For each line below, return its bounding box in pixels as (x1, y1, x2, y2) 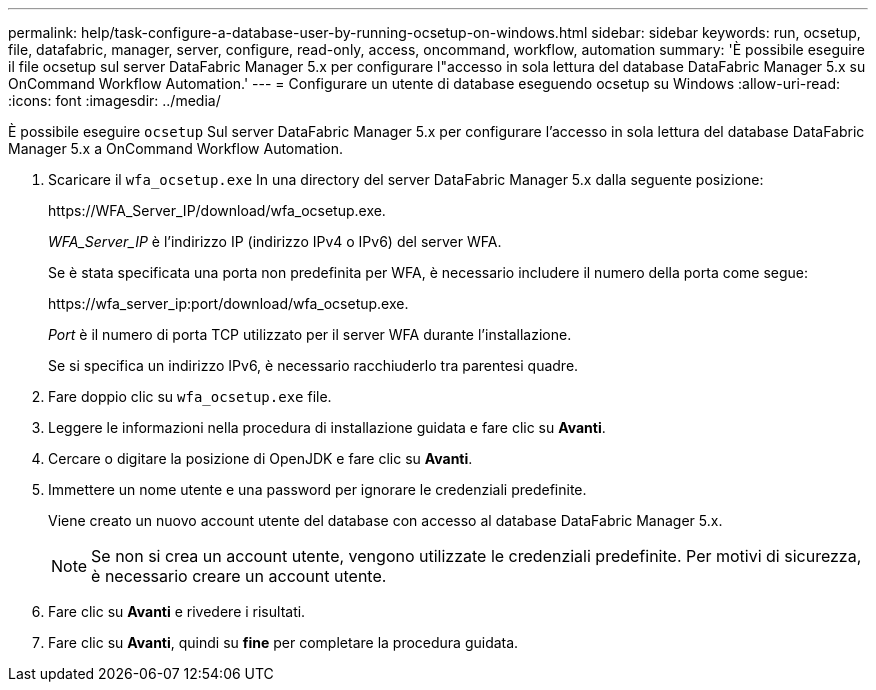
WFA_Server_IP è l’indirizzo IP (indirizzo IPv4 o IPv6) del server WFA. (48, 233, 502, 250)
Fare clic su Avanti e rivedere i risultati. (48, 603, 306, 620)
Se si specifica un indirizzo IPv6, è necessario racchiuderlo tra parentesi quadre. (48, 357, 579, 374)
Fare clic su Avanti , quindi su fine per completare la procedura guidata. (48, 634, 519, 651)
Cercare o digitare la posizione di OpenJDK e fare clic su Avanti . (48, 450, 473, 467)
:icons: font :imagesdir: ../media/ (8, 92, 221, 109)
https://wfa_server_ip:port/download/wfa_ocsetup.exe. (48, 295, 409, 312)
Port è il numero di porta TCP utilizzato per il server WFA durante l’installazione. (48, 326, 572, 343)
